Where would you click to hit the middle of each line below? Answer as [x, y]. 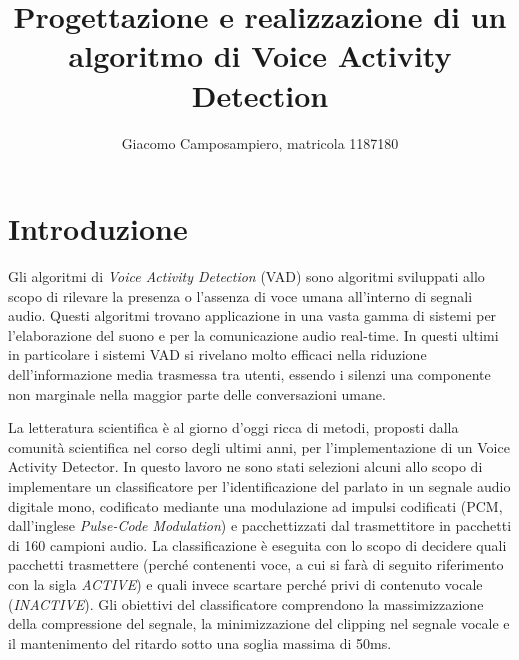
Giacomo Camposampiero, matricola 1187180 [260, 142]
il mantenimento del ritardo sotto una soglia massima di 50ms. [200, 642]
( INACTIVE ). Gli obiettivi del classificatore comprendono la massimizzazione [246, 603]
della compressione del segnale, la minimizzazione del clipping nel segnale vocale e [259, 623]
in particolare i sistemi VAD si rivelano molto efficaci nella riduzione [217, 354]
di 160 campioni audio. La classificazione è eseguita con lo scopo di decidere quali [257, 544]
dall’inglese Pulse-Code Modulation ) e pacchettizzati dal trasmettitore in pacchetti [260, 525]
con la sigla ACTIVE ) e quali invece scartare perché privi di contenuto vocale [245, 583]
